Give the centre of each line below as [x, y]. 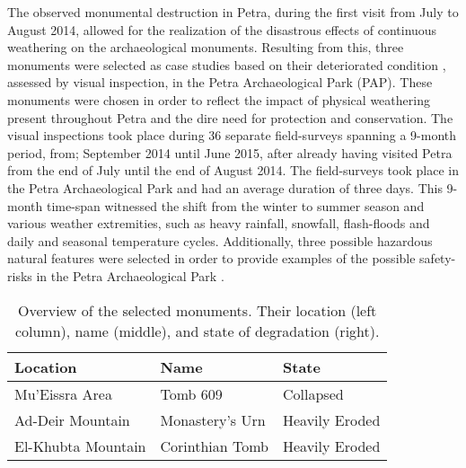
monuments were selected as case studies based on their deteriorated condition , [227, 64]
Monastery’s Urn [213, 419]
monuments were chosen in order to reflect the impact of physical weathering [219, 99]
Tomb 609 [191, 393]
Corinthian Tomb [215, 446]
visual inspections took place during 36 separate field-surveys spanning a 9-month [232, 135]
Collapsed [313, 393]
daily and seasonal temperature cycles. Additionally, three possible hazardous [220, 240]
